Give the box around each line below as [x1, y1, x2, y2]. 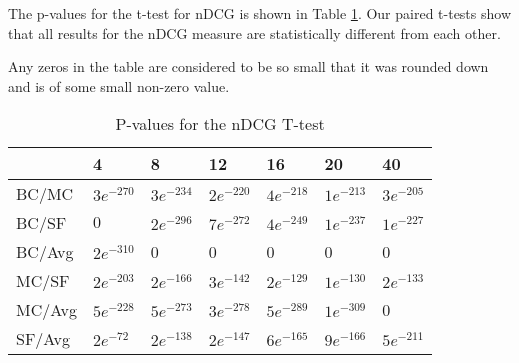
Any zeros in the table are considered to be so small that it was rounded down [8, 56, 489, 77]
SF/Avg [16, 327, 71, 351]
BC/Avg [16, 240, 74, 264]
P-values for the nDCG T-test [115, 112, 325, 136]
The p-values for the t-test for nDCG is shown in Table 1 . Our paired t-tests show [8, 3, 512, 23]
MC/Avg [16, 298, 77, 322]
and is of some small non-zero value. [8, 75, 230, 96]
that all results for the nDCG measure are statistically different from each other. [8, 22, 501, 43]
